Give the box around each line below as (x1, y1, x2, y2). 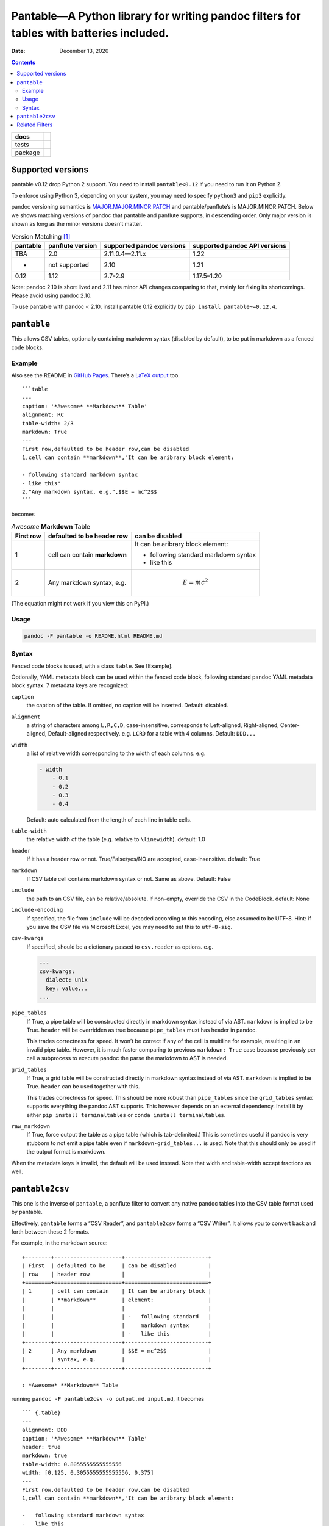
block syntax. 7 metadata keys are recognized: (11, 682, 129, 689)
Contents (11, 59, 36, 66)
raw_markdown (11, 1123, 51, 1129)
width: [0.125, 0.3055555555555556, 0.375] (22, 1469, 154, 1477)
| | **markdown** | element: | (22, 1296, 212, 1303)
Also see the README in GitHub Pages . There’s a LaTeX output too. (11, 371, 180, 378)
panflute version (48, 241, 97, 250)
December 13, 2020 (59, 48, 109, 55)
